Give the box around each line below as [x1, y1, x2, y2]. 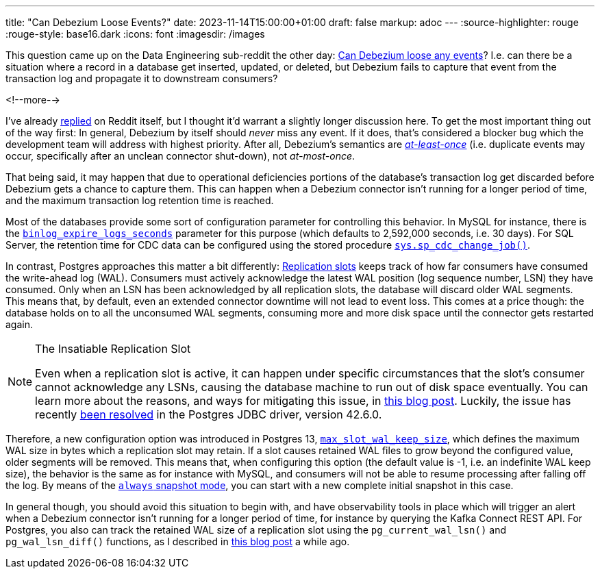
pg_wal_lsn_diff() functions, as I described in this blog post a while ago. [5, 536, 350, 547]
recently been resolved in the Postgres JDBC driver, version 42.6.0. [35, 408, 382, 421]
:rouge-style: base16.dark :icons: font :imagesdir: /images [5, 28, 265, 40]
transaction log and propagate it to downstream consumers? [5, 73, 278, 84]
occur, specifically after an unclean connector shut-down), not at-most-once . [5, 150, 355, 162]
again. [5, 319, 34, 330]
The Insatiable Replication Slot [35, 342, 191, 355]
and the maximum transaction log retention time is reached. [5, 195, 274, 206]
